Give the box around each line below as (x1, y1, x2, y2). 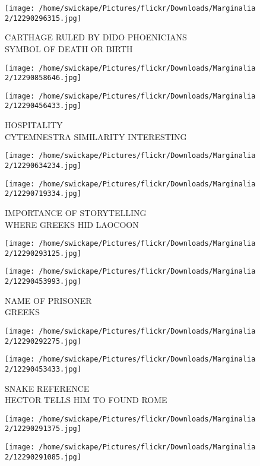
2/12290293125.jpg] (5, 249, 81, 258)
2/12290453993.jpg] (5, 277, 81, 286)
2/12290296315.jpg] (5, 14, 81, 23)
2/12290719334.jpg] (5, 189, 81, 198)
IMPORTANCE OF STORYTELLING (5, 206, 147, 218)
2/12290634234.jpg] (5, 161, 81, 170)
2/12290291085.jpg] (5, 452, 81, 461)
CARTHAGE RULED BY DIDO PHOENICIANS (5, 31, 187, 43)
